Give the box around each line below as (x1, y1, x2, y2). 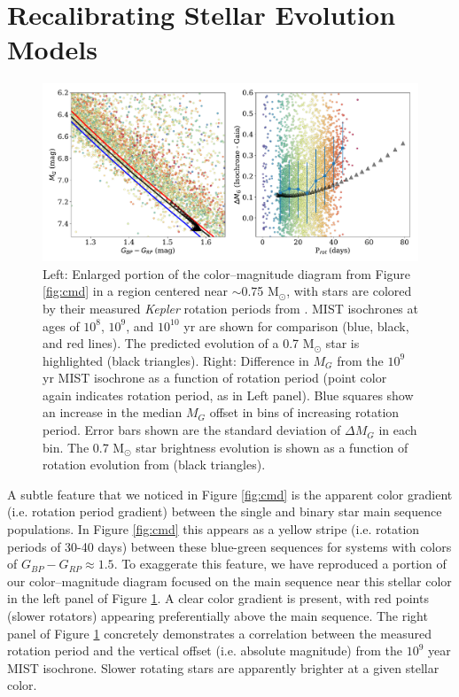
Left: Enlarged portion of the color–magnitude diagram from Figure (43, 264, 411, 283)
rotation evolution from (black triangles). (43, 455, 266, 474)
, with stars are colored (286, 282, 412, 300)
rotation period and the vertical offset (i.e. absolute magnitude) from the (7, 641, 402, 660)
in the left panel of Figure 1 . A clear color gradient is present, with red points (7, 589, 429, 608)
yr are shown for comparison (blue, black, (183, 316, 409, 335)
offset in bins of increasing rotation (209, 403, 400, 422)
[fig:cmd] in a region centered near (43, 282, 228, 300)
